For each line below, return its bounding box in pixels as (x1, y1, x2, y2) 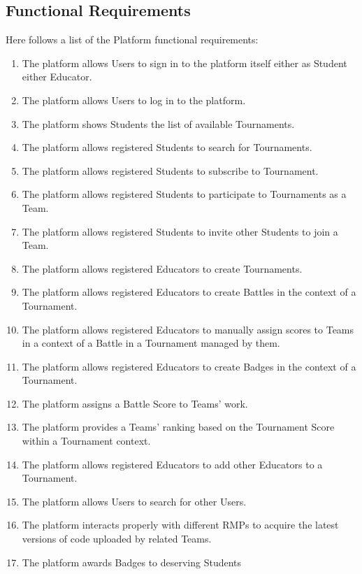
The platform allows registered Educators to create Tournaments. (22, 261, 303, 275)
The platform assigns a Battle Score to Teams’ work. (22, 396, 248, 410)
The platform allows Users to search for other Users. (22, 494, 247, 508)
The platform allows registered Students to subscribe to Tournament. (22, 163, 319, 178)
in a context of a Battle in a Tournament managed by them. (22, 336, 280, 350)
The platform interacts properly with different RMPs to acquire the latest (22, 517, 339, 532)
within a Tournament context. (22, 433, 151, 448)
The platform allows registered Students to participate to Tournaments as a (22, 187, 347, 201)
